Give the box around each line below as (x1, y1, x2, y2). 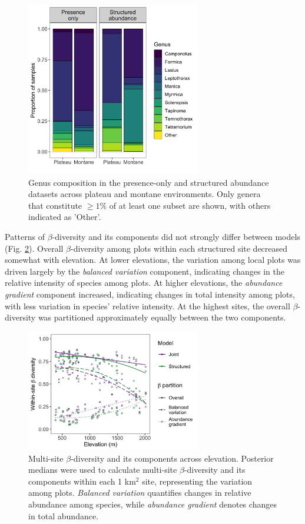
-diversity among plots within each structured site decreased (71, 242, 288, 254)
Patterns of (5, 230, 45, 242)
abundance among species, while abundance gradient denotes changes (28, 498, 277, 510)
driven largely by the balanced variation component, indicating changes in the (5, 265, 284, 277)
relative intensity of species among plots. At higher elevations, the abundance (5, 276, 283, 289)
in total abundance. (28, 509, 99, 522)
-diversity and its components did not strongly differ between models (52, 230, 300, 242)
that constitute (28, 199, 82, 211)
